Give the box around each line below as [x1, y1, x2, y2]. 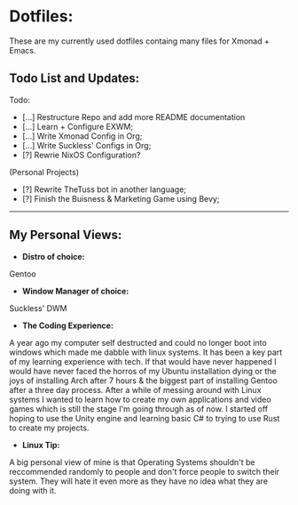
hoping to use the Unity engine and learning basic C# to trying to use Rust [9, 413, 280, 423]
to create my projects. [9, 422, 90, 433]
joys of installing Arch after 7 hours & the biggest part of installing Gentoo [9, 375, 278, 386]
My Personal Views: [9, 228, 122, 243]
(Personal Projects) [9, 166, 80, 177]
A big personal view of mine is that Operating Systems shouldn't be [9, 456, 255, 468]
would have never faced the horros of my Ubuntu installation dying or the [9, 365, 277, 376]
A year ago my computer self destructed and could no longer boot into [9, 337, 268, 348]
